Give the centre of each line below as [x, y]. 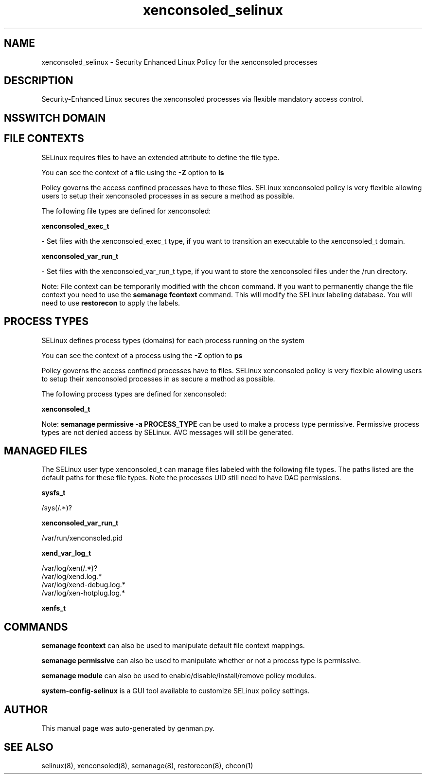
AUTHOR [26, 709]
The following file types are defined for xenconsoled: [126, 211]
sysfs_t [53, 493]
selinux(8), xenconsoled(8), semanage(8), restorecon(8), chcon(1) [147, 765]
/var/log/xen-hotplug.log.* [83, 593]
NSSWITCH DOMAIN [55, 118]
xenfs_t [54, 608]
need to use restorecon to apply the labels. [111, 303]
